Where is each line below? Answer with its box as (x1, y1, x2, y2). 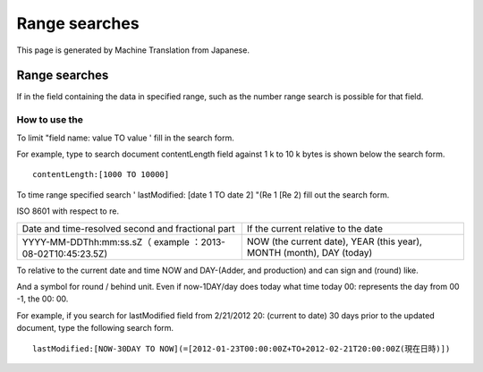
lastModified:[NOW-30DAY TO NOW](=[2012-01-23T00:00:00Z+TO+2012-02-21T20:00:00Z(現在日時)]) (32, 343, 451, 353)
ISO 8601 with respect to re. (16, 206, 120, 216)
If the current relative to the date (246, 222, 384, 234)
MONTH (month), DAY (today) (246, 246, 373, 258)
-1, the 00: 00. (16, 293, 69, 304)
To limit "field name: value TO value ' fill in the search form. (16, 132, 234, 143)
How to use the (16, 114, 84, 126)
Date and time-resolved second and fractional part (21, 222, 236, 234)
